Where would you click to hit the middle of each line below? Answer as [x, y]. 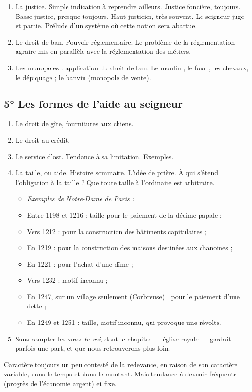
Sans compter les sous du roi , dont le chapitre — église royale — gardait [123, 338]
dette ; [37, 306]
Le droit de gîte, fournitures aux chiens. [74, 124]
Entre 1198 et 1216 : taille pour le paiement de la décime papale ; [124, 214]
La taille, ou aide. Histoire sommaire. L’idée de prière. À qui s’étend [117, 173]
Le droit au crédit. [43, 140]
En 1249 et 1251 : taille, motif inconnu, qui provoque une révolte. [124, 322]
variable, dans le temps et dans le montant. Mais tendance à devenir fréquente [120, 374]
